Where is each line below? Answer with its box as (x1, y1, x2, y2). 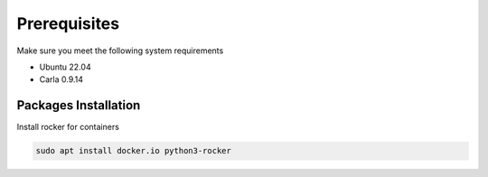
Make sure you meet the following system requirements (16, 45, 224, 56)
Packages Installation (16, 98, 141, 113)
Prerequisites (16, 14, 120, 33)
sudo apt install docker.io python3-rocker (35, 145, 232, 156)
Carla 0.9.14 (39, 74, 84, 85)
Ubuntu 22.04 (39, 61, 91, 72)
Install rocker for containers (16, 122, 119, 133)
